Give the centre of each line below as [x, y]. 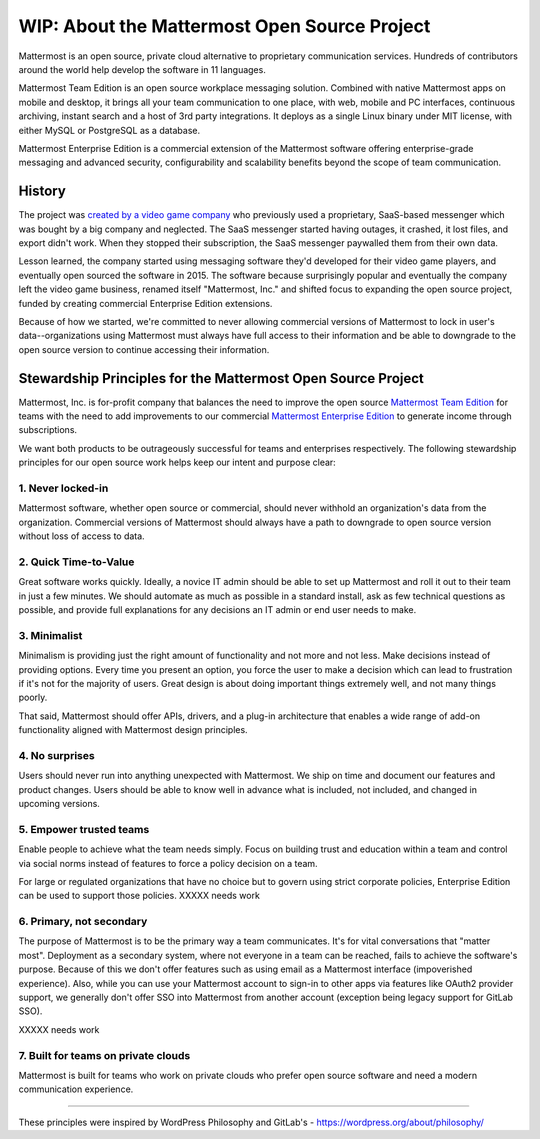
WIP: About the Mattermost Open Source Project [224, 26]
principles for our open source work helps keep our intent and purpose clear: [177, 462]
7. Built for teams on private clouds [104, 1055]
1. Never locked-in [63, 488]
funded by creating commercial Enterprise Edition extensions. [145, 303]
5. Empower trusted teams [84, 829]
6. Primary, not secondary [83, 922]
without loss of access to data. [81, 536]
